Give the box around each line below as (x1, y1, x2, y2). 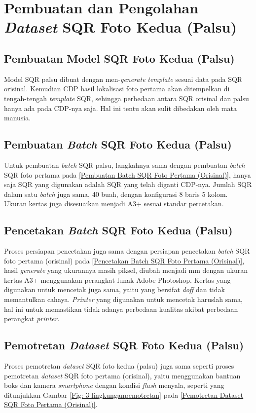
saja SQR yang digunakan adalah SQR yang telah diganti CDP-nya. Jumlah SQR (4, 179, 252, 189)
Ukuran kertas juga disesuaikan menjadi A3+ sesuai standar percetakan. (4, 198, 224, 209)
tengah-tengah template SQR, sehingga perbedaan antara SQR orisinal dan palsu (4, 93, 249, 103)
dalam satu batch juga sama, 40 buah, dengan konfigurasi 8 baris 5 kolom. (4, 188, 228, 199)
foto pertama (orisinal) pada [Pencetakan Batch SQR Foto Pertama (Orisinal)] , (4, 255, 245, 265)
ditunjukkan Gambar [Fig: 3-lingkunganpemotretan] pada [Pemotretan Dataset (4, 389, 244, 400)
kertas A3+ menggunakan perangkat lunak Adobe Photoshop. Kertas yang (4, 274, 231, 285)
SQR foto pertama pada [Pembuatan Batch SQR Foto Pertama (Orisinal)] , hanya (4, 169, 251, 180)
